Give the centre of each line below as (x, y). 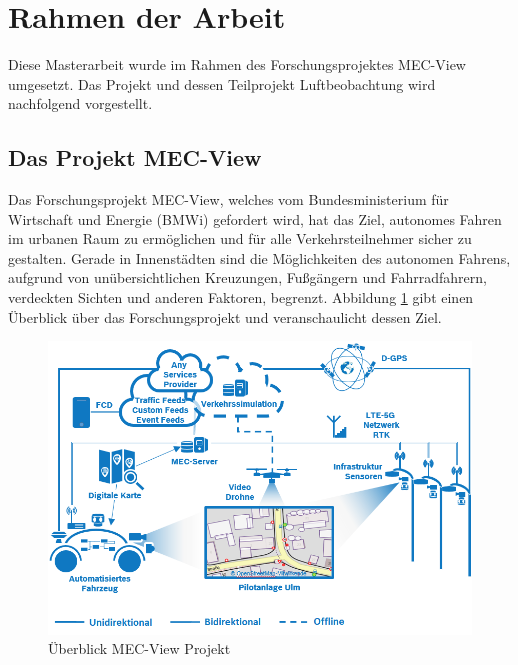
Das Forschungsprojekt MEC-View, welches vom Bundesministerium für (228, 199)
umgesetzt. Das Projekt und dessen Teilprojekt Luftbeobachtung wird (222, 83)
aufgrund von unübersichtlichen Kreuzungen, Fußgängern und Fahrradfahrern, (247, 277)
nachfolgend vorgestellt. (80, 103)
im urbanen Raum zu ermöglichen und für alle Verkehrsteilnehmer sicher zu (240, 238)
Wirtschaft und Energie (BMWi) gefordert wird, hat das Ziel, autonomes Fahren (255, 218)
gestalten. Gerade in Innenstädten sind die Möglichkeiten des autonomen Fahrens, (259, 257)
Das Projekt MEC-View (135, 157)
